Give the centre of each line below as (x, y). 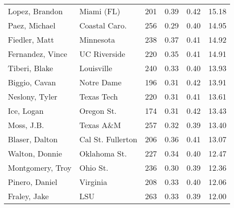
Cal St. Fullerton (108, 139)
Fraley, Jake (29, 196)
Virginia (93, 182)
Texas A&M (100, 125)
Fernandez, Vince (38, 54)
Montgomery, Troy (40, 168)
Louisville (96, 68)
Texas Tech (99, 96)
